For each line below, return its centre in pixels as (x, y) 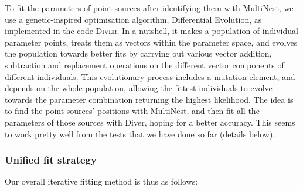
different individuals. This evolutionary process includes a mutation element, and (150, 76)
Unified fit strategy (51, 160)
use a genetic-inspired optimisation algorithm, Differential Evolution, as (133, 19)
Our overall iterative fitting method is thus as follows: (101, 181)
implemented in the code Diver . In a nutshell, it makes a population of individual (151, 31)
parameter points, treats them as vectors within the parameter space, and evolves (151, 42)
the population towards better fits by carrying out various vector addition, (138, 53)
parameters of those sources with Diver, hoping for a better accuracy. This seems (150, 122)
